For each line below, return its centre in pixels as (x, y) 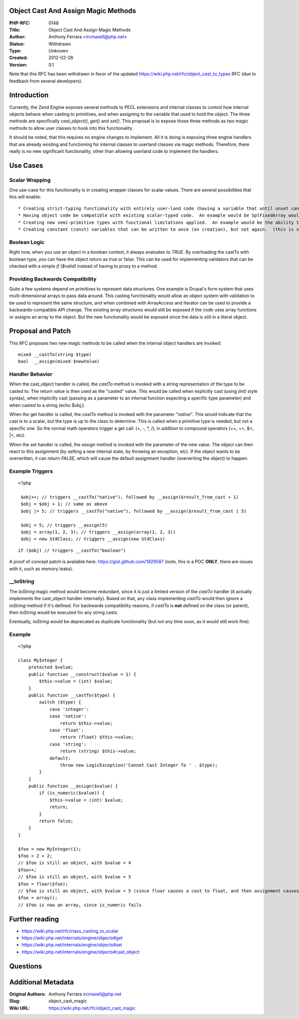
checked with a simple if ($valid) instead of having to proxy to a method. (83, 266)
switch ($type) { (60, 702)
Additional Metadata (42, 982)
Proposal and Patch (40, 331)
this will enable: (25, 197)
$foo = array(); (38, 898)
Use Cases (26, 166)
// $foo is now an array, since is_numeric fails (80, 905)
